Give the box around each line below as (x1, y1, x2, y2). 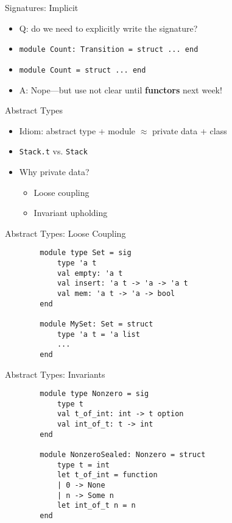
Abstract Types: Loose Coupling (5, 226, 126, 239)
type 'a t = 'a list (57, 330, 140, 339)
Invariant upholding (33, 206, 108, 219)
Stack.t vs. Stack (19, 145, 88, 157)
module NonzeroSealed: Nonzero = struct (40, 450, 206, 460)
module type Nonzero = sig (40, 389, 149, 399)
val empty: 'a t (57, 269, 123, 278)
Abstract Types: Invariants (5, 367, 105, 380)
